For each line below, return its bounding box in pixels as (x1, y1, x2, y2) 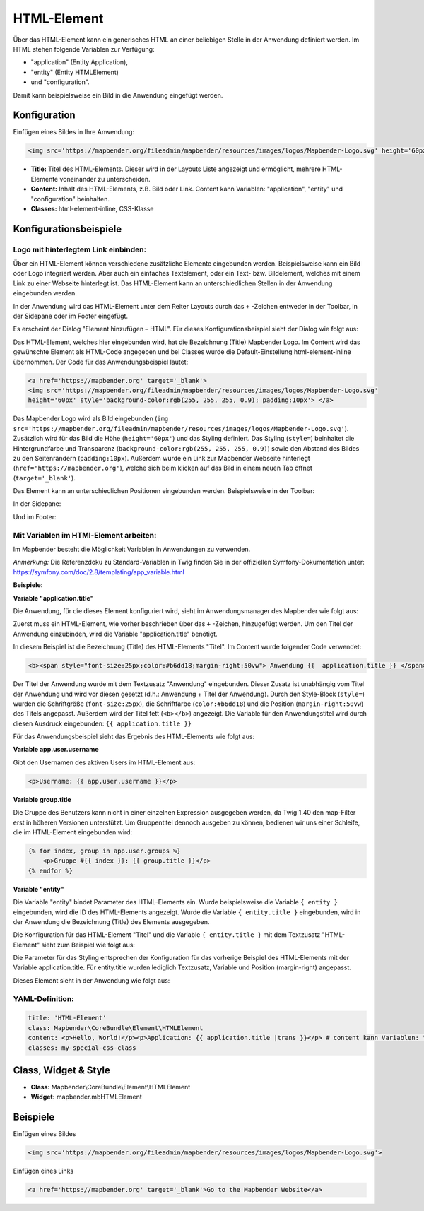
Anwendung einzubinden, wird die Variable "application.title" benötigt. (13, 630, 218, 638)
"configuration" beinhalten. (30, 194, 110, 203)
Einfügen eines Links (13, 1166, 74, 1176)
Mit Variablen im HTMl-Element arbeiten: (13, 530, 157, 540)
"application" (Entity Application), (30, 58, 129, 66)
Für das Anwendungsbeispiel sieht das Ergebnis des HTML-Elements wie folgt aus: (13, 732, 254, 741)
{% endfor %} (28, 866, 73, 875)
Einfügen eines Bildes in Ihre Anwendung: (13, 128, 134, 136)
